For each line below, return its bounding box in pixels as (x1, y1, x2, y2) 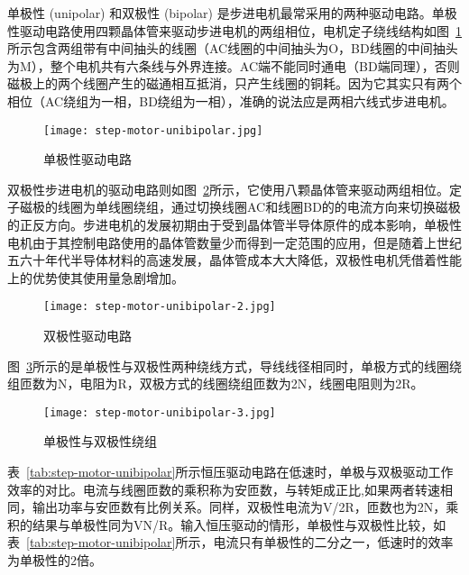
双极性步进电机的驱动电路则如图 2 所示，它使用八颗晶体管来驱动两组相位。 (7, 179, 449, 198)
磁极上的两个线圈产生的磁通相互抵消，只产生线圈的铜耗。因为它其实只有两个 (7, 74, 462, 93)
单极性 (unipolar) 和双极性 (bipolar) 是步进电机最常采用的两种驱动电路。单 (7, 4, 445, 22)
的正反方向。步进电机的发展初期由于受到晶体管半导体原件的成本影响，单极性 (7, 215, 462, 233)
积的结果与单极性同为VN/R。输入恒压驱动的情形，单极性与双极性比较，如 (7, 515, 446, 534)
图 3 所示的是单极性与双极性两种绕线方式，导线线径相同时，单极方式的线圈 (7, 356, 449, 375)
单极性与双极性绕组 (43, 432, 157, 451)
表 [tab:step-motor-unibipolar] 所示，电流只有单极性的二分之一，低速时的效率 (7, 533, 454, 552)
